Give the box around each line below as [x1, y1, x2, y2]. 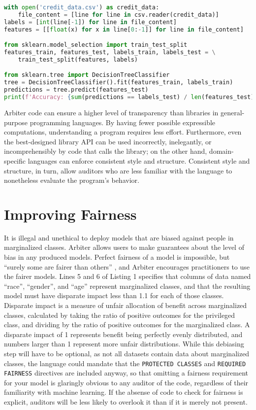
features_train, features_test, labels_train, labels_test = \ [4, 49, 216, 56]
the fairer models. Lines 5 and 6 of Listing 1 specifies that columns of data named [4, 271, 251, 281]
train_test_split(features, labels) [18, 56, 138, 63]
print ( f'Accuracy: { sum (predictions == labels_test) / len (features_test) [4, 94, 255, 101]
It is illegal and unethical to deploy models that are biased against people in [4, 232, 234, 242]
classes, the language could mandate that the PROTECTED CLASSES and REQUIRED [4, 358, 246, 368]
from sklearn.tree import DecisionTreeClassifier [4, 71, 170, 79]
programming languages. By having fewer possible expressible [30, 117, 216, 127]
